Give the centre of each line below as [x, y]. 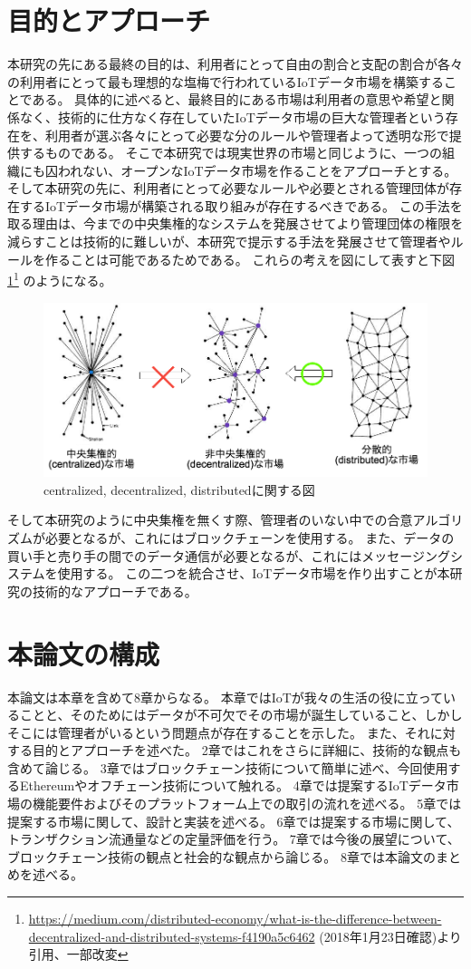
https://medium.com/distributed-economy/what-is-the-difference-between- [235, 919]
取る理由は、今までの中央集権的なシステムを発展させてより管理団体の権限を [235, 223]
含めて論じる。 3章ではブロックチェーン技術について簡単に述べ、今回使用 [228, 767]
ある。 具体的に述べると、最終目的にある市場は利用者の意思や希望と [237, 99]
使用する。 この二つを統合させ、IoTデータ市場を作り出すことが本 [254, 573]
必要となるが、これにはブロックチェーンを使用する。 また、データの [250, 538]
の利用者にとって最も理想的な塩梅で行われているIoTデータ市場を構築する [226, 81]
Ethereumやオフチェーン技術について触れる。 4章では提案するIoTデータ [233, 785]
